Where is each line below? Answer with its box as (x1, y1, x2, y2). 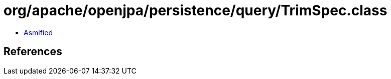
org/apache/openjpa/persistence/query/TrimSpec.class (4, 2, 387, 19)
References (4, 45, 62, 58)
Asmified (24, 28, 53, 37)
